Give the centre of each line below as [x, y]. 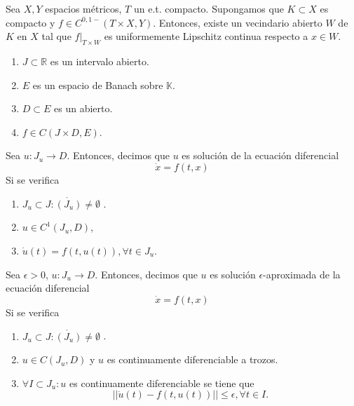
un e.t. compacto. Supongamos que [209, 8]
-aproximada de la [302, 274]
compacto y [30, 22]
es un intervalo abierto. [100, 61]
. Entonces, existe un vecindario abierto [238, 22]
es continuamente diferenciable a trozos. [192, 359]
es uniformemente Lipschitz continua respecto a [206, 36]
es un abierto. [83, 108]
